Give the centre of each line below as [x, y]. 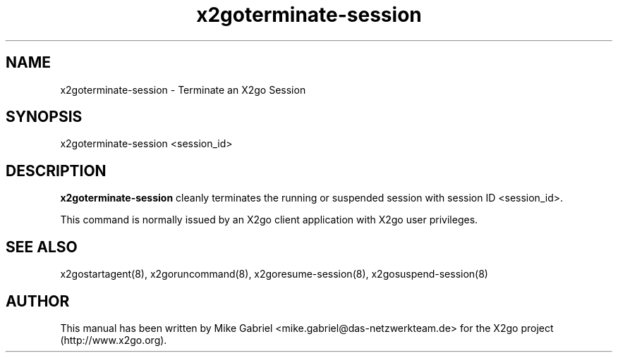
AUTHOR [38, 301]
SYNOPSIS [44, 117]
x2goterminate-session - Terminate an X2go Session [183, 89]
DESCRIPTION [56, 171]
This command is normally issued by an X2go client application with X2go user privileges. [269, 220]
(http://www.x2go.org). [114, 340]
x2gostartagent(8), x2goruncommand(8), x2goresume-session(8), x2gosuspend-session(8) [274, 274]
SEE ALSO [42, 247]
